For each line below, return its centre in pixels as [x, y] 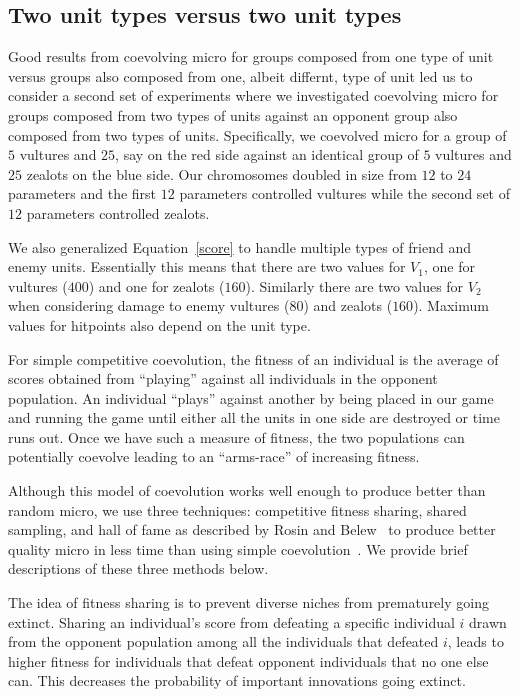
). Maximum [451, 305]
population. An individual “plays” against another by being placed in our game [251, 397]
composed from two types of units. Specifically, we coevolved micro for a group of [257, 134]
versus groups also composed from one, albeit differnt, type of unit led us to [240, 75]
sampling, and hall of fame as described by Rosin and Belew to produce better [252, 529]
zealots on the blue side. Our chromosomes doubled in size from [221, 173]
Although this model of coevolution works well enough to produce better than [247, 490]
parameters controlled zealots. [118, 212]
